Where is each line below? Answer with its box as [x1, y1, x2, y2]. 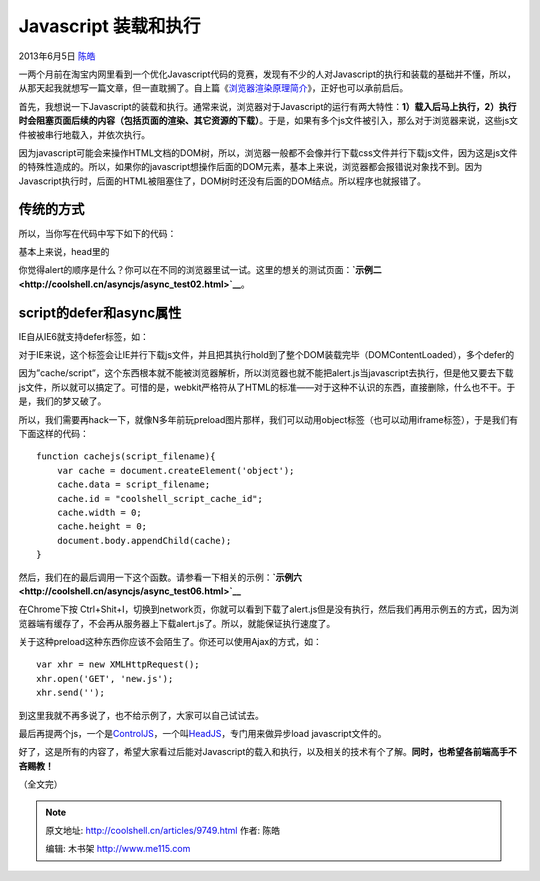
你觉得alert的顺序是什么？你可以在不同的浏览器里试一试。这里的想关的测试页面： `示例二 [18, 264, 382, 276]
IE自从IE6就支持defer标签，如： [18, 330, 149, 342]
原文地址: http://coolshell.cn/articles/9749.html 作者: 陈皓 [45, 824, 280, 836]
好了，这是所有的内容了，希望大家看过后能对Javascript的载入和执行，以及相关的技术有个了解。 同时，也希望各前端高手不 [18, 746, 517, 758]
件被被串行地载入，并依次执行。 [18, 128, 150, 140]
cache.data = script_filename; [56, 479, 211, 490]
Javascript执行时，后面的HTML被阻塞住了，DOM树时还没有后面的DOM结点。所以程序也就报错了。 [18, 175, 427, 187]
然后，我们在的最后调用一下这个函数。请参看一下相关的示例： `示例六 [18, 571, 303, 583]
